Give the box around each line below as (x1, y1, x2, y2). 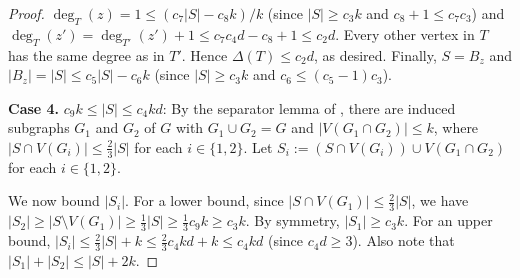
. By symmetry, (245, 210, 340, 231)
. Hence (181, 44, 228, 65)
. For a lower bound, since (125, 190, 284, 211)
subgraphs (8, 117, 70, 138)
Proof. (8, 3, 45, 23)
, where (433, 117, 479, 138)
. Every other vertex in (335, 23, 475, 44)
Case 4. (8, 97, 60, 118)
